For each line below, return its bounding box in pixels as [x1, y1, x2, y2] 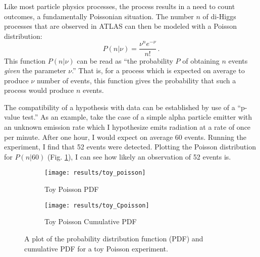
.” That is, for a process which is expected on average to [72, 65, 245, 76]
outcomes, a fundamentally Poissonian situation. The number [4, 11, 194, 21]
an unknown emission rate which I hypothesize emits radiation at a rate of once [4, 122, 251, 132]
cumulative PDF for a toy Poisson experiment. [24, 243, 168, 253]
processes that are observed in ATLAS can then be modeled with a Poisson [4, 21, 237, 31]
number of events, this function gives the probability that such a [36, 75, 236, 85]
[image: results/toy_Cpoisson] [44, 201, 149, 209]
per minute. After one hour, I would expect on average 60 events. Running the [4, 131, 246, 142]
